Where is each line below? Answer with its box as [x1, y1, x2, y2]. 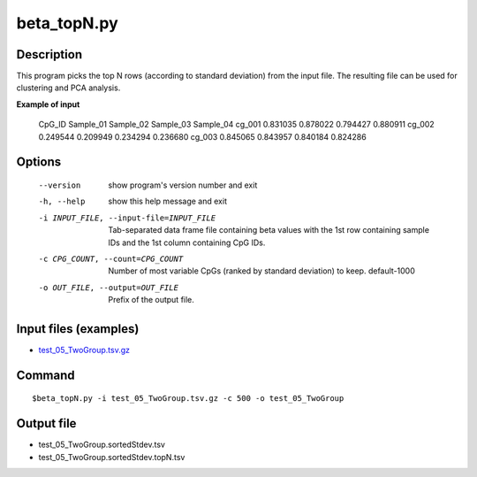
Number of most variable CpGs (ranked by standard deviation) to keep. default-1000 [108, 265, 415, 276]
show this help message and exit [108, 196, 227, 207]
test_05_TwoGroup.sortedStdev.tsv [38, 439, 165, 450]
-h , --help [38, 196, 86, 207]
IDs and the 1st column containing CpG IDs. [108, 237, 266, 248]
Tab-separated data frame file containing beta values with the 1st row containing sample [108, 225, 430, 235]
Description [16, 47, 83, 62]
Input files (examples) [16, 321, 140, 336]
